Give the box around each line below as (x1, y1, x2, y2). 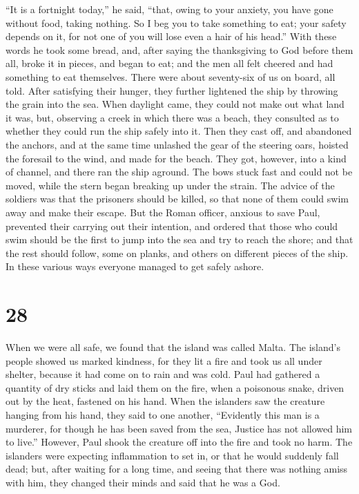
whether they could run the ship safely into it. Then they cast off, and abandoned (6, 124, 352, 138)
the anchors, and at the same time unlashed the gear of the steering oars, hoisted (6, 137, 349, 151)
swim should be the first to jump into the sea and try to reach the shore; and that (6, 232, 353, 247)
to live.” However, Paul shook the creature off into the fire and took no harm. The (6, 435, 353, 449)
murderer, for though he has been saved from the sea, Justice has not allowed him (6, 421, 353, 435)
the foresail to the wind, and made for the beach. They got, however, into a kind (6, 151, 347, 165)
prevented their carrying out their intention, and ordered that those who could (6, 218, 338, 233)
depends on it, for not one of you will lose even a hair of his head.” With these (6, 29, 337, 44)
